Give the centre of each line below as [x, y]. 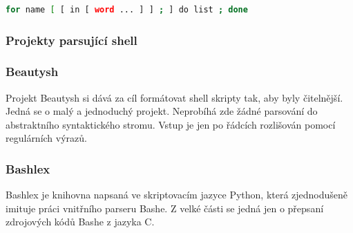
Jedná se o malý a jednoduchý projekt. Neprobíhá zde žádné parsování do [162, 111]
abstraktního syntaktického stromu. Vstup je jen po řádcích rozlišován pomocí [171, 124]
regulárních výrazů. [46, 138]
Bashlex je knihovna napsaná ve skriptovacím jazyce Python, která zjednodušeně [177, 195]
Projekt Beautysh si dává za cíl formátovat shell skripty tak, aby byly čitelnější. [174, 97]
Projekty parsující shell [71, 40]
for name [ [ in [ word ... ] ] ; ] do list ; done [127, 10]
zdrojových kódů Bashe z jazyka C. [80, 222]
